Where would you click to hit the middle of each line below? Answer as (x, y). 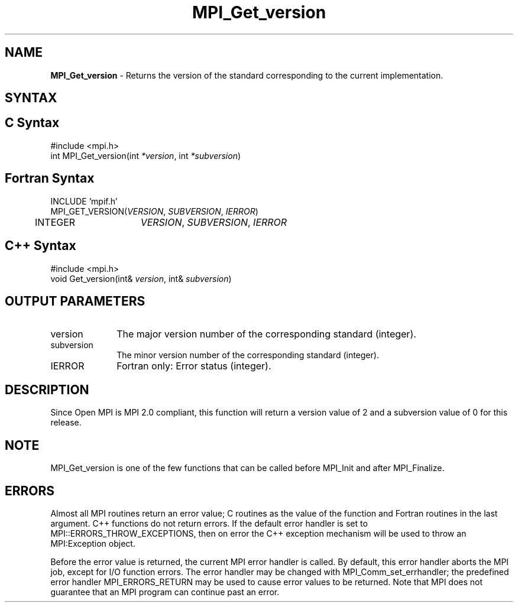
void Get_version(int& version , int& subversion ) (141, 278)
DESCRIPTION (47, 389)
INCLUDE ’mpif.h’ (84, 201)
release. (66, 423)
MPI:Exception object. (93, 543)
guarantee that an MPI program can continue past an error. (165, 592)
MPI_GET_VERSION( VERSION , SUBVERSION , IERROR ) (154, 211)
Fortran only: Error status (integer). (194, 366)
